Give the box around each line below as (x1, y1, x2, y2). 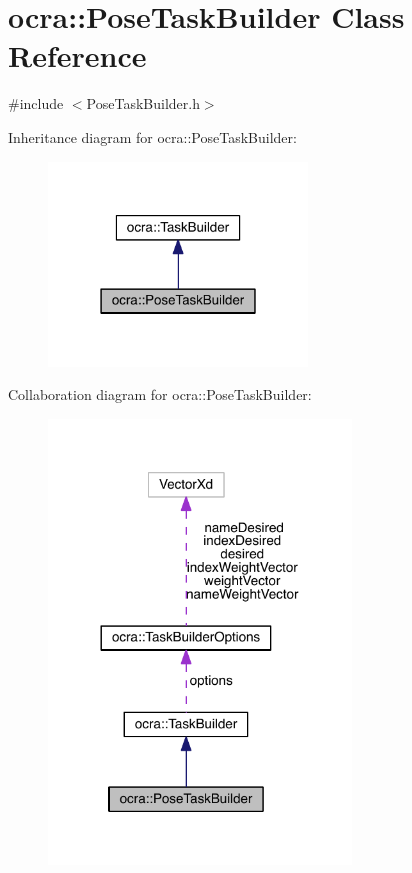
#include (8, 93, 64, 114)
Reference (8, 35, 147, 76)
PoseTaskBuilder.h (86, 93, 200, 114)
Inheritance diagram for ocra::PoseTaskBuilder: (8, 126, 297, 147)
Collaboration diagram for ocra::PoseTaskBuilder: (8, 384, 312, 405)
